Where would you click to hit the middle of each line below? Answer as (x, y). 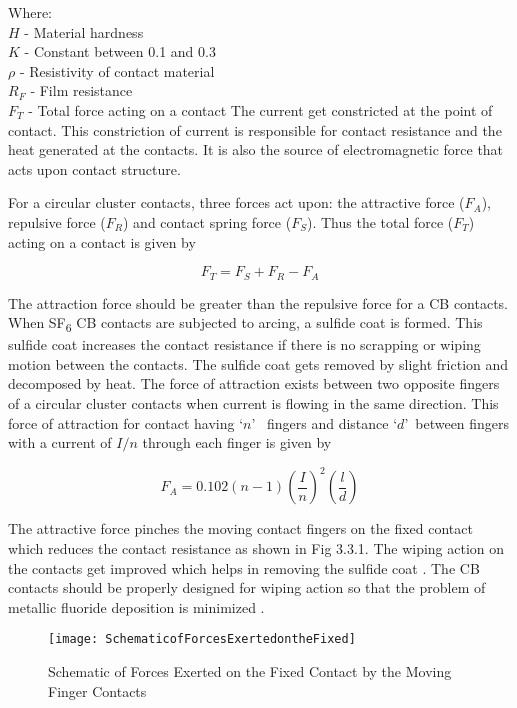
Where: (30, 12)
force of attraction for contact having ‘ (126, 422)
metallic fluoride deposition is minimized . (136, 606)
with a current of (60, 442)
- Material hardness (84, 31)
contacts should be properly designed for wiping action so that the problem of (247, 587)
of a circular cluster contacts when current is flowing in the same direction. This (253, 403)
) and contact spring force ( (207, 221)
